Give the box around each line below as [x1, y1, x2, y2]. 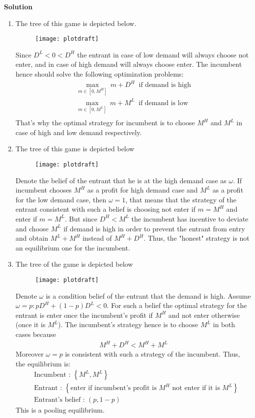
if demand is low [139, 99, 188, 107]
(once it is [15, 319, 46, 330]
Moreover [15, 349, 44, 359]
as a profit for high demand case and [87, 185, 198, 195]
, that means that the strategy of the [125, 194, 237, 204]
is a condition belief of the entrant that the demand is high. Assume [46, 290, 251, 301]
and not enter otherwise [168, 309, 240, 320]
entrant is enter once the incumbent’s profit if [15, 309, 153, 320]
